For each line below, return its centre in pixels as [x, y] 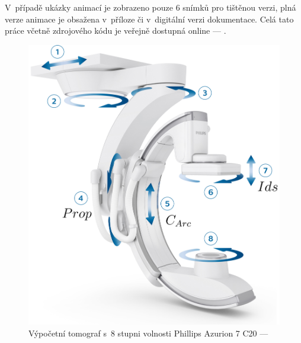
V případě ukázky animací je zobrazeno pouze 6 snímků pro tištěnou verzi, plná [150, 7]
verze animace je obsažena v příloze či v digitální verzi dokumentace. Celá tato [149, 19]
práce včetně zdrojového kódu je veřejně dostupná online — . [116, 31]
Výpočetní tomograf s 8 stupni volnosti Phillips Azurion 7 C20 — [148, 333]
